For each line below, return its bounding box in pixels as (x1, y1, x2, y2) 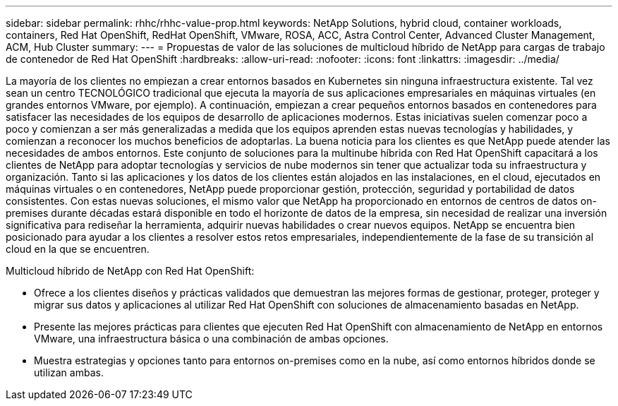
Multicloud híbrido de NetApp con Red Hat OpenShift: (6, 265, 255, 277)
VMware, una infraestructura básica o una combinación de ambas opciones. (34, 333, 389, 345)
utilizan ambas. (34, 366, 104, 378)
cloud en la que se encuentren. (6, 243, 150, 255)
